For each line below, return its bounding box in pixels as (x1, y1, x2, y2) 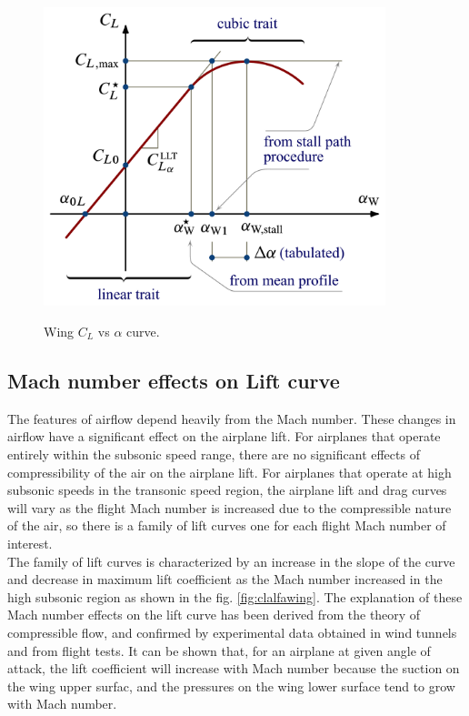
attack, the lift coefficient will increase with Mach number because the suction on (7, 659, 460, 678)
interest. (7, 533, 53, 552)
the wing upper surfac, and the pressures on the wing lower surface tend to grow (7, 676, 455, 695)
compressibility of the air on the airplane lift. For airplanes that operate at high (7, 462, 452, 481)
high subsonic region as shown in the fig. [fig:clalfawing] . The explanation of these (7, 587, 463, 606)
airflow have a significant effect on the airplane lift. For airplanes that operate (7, 427, 441, 446)
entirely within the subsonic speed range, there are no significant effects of (7, 445, 420, 464)
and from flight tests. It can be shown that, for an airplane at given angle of (7, 640, 431, 660)
